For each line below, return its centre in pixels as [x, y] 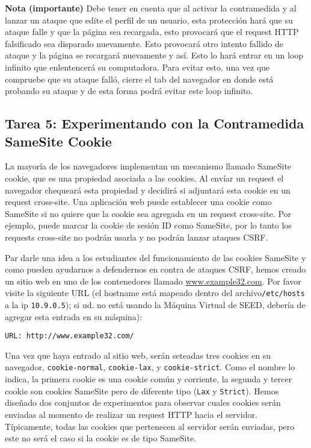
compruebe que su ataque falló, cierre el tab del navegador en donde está [139, 79]
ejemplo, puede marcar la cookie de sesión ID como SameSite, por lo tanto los [148, 225]
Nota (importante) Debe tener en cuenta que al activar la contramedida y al [151, 8]
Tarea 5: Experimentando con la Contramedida [155, 123]
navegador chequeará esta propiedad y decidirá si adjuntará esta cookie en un [148, 190]
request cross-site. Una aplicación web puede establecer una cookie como [138, 202]
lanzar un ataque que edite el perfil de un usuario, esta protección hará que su [149, 20]
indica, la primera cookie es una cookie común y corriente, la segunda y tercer [149, 379]
